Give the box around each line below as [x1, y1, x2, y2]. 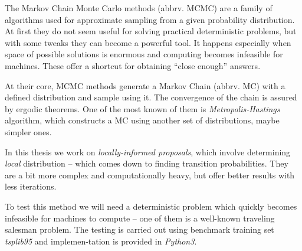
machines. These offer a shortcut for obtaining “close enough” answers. [5, 59, 261, 71]
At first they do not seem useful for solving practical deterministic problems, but [5, 25, 297, 37]
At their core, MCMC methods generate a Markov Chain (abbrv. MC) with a [5, 79, 285, 92]
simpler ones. [5, 125, 52, 138]
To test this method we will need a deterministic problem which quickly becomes [5, 200, 297, 212]
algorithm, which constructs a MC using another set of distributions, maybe [5, 114, 280, 126]
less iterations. [5, 180, 57, 193]
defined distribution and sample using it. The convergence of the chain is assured [5, 91, 297, 103]
